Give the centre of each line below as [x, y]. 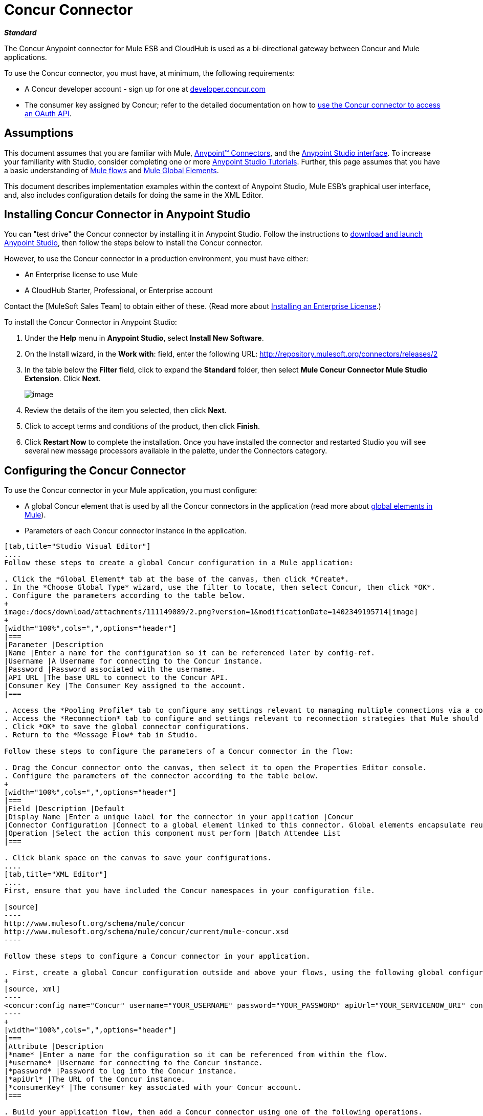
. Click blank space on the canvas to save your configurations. [138, 858]
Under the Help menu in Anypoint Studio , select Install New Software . [144, 338]
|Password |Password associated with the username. [110, 669]
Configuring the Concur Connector [95, 470]
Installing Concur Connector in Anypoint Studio [127, 215]
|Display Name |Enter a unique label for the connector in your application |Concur [179, 817]
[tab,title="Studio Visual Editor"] [78, 546]
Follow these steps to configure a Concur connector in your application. [157, 956]
